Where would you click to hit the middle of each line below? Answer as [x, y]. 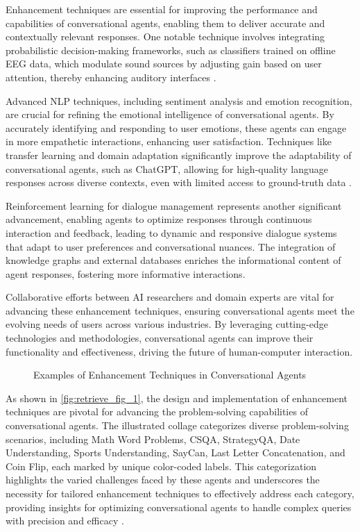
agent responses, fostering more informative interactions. [126, 273]
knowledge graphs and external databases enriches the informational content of [173, 260]
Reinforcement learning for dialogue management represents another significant [174, 205]
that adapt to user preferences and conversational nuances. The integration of [171, 246]
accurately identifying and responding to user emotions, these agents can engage [176, 127]
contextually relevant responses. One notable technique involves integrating [165, 36]
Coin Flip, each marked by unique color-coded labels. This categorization [161, 466]
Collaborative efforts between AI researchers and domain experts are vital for [170, 297]
